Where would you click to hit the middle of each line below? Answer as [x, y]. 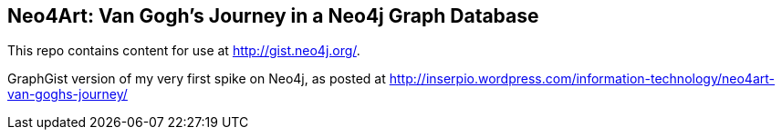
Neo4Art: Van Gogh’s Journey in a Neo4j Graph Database [273, 16]
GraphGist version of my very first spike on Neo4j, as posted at [197, 79]
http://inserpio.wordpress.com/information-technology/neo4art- [582, 79]
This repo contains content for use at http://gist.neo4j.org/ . [184, 51]
